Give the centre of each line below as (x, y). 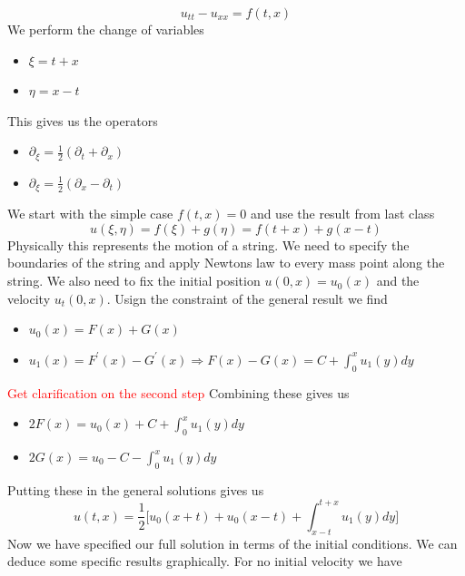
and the (398, 281)
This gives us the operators (83, 120)
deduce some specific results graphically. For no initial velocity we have (205, 561)
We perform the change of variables (106, 29)
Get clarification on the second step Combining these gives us (178, 392)
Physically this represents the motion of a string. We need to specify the (208, 244)
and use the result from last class (342, 214)
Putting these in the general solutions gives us (136, 489)
